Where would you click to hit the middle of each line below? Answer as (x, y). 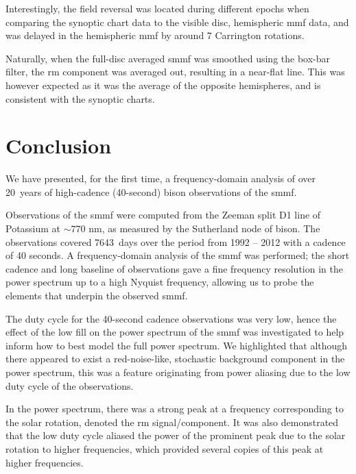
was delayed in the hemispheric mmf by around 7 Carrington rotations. (155, 35)
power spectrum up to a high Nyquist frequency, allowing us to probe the (160, 282)
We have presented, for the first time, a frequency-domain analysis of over (161, 178)
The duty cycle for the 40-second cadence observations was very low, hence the (171, 318)
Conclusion (59, 146)
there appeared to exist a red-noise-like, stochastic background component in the (175, 359)
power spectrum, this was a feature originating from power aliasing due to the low (178, 372)
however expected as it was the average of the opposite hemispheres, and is (163, 85)
